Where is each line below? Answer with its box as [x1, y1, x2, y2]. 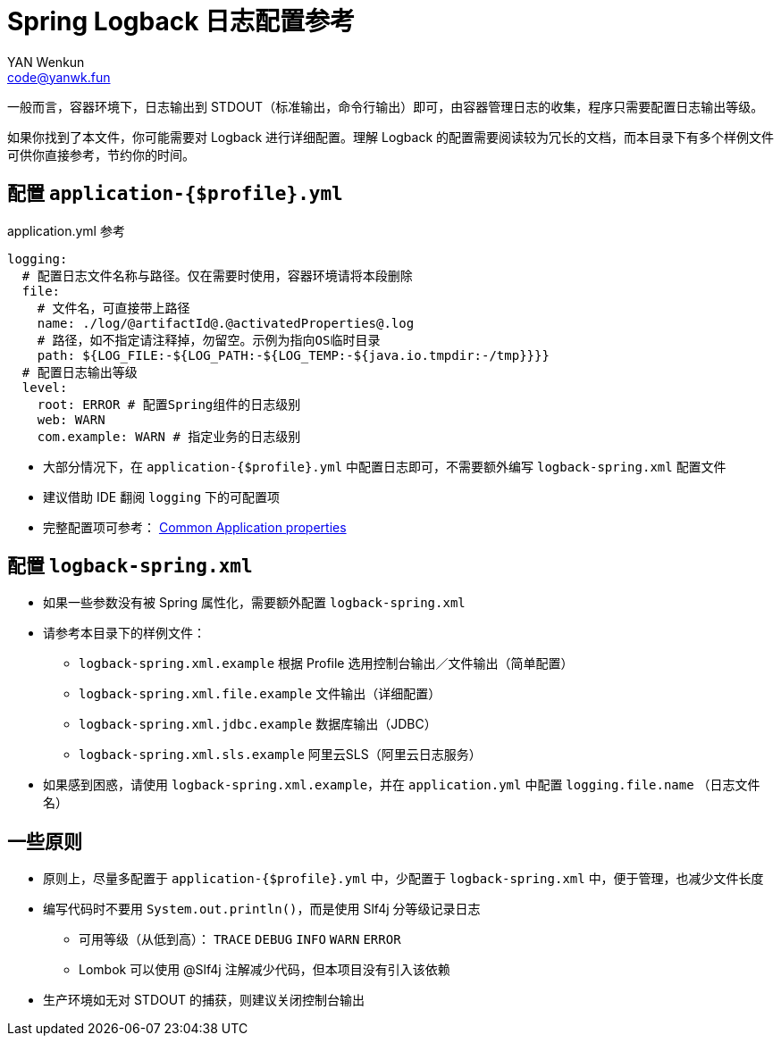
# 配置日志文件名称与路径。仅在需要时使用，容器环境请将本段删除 [21, 268, 413, 283]
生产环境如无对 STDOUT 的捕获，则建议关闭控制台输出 [43, 992, 365, 1008]
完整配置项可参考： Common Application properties [43, 519, 347, 535]
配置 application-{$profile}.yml [7, 182, 343, 205]
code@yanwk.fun [7, 69, 111, 85]
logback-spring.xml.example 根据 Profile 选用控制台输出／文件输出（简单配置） [79, 655, 574, 672]
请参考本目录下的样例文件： [43, 625, 206, 641]
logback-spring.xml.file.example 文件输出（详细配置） [79, 686, 441, 702]
